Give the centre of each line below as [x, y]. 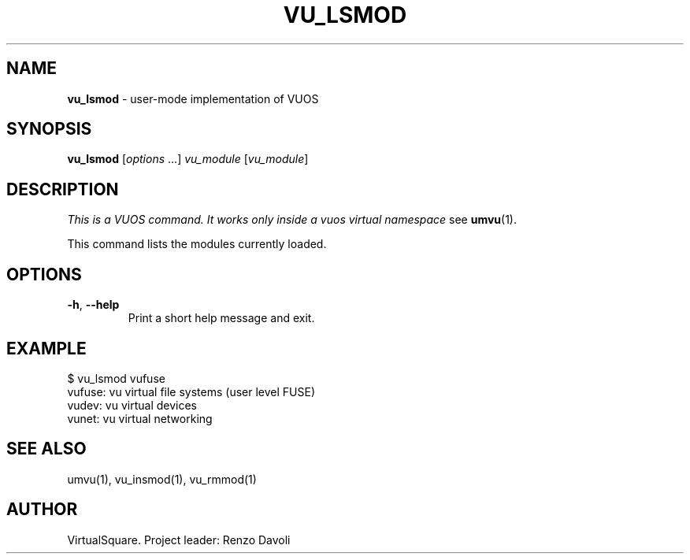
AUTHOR [42, 510]
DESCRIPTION [63, 189]
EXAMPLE [46, 348]
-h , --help [93, 305]
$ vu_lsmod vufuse [116, 378]
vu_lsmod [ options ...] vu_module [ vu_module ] [188, 159]
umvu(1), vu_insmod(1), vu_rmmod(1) [162, 479]
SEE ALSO [46, 449]
